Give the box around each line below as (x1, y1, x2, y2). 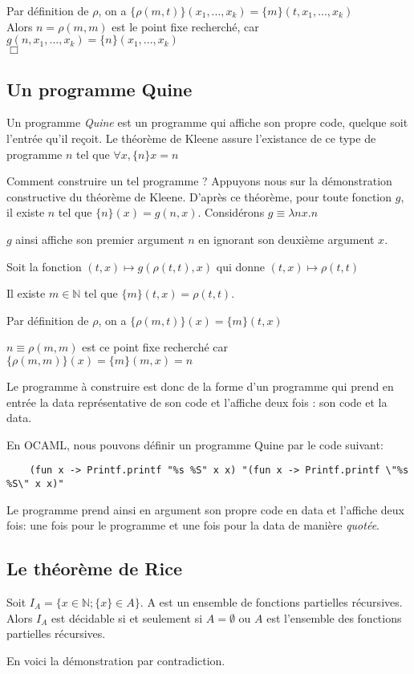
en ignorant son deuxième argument (198, 230, 375, 247)
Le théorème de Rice (6, 556, 182, 581)
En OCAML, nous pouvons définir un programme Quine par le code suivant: (6, 436, 384, 453)
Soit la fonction (6, 258, 82, 274)
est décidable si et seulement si (51, 609, 203, 626)
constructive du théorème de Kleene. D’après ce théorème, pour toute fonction (6, 188, 392, 205)
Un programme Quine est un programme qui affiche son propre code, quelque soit (6, 114, 408, 131)
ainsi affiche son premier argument (15, 230, 185, 247)
